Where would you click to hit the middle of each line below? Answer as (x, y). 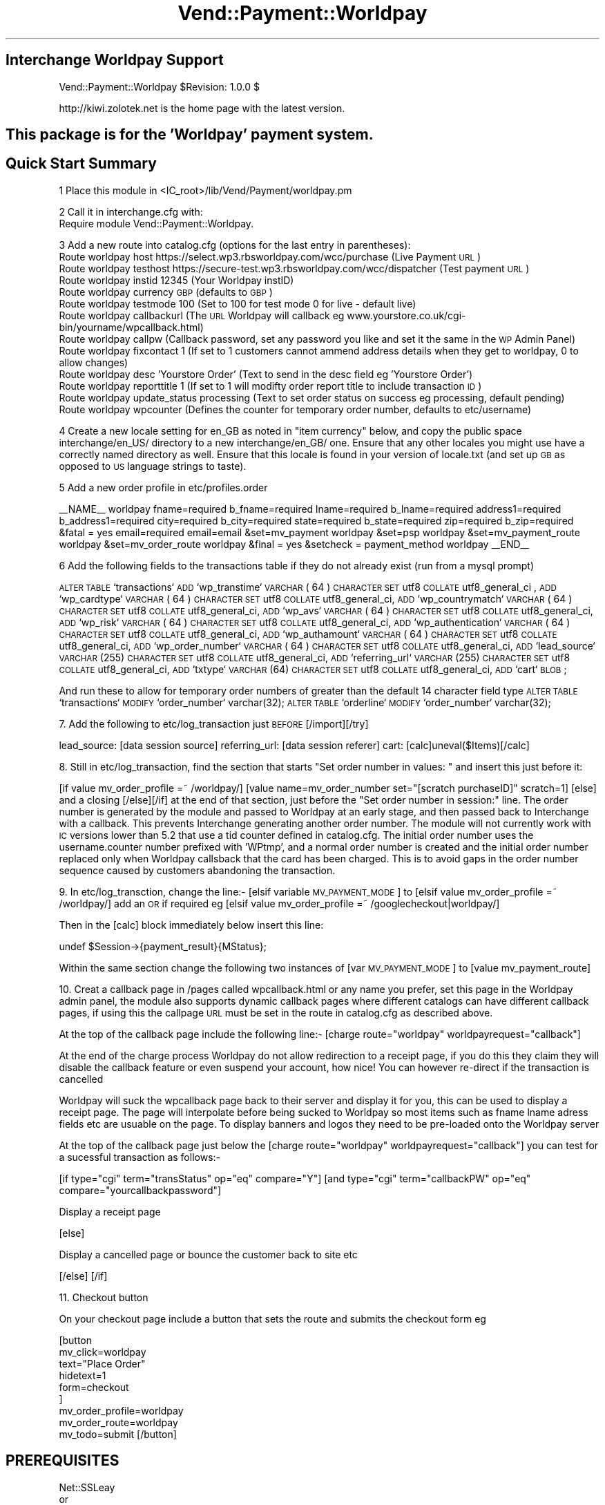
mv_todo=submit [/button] (118, 1434)
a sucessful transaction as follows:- (140, 1157)
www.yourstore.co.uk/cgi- (406, 315)
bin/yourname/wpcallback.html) (131, 327)
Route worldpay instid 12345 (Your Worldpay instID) (176, 280)
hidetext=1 (83, 1375)
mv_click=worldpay (103, 1352)
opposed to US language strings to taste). (153, 466)
